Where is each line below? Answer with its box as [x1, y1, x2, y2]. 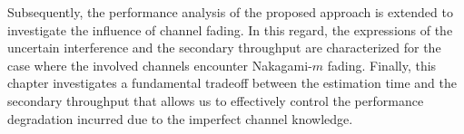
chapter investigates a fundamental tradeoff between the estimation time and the [7, 73, 457, 92]
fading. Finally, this [327, 55, 437, 74]
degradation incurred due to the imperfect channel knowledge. [7, 109, 353, 128]
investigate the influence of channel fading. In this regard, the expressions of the [7, 20, 453, 39]
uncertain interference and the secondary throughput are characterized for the [7, 38, 441, 57]
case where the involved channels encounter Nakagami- [7, 55, 312, 74]
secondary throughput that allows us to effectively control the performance [7, 91, 424, 110]
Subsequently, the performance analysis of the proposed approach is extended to [7, 3, 453, 21]
